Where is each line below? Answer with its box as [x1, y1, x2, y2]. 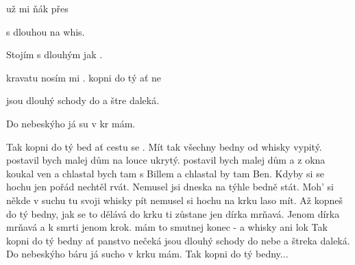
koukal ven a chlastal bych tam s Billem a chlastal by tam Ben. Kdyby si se [6, 166, 324, 180]
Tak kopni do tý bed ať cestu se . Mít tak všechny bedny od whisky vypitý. [6, 139, 322, 153]
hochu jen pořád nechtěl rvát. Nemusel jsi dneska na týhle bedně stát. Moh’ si [6, 179, 334, 194]
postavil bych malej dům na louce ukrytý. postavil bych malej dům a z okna [6, 153, 326, 167]
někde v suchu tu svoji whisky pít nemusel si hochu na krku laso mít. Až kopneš [6, 192, 343, 207]
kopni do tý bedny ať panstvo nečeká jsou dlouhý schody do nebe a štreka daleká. [6, 233, 350, 247]
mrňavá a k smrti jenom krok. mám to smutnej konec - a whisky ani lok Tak [6, 220, 328, 234]
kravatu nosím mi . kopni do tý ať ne [6, 70, 162, 84]
